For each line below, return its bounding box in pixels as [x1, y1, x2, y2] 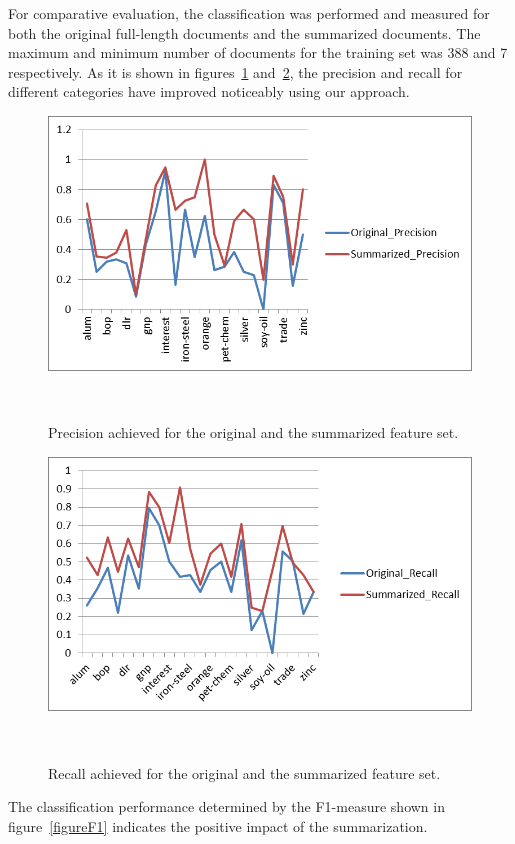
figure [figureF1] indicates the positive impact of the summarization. [8, 815, 428, 836]
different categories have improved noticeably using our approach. [8, 81, 410, 102]
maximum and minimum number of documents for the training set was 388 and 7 [8, 42, 508, 63]
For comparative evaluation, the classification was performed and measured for [8, 3, 490, 23]
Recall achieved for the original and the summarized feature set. [48, 762, 441, 783]
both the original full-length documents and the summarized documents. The [8, 22, 481, 43]
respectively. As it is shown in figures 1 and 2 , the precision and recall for [8, 61, 463, 82]
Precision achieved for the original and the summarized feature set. [48, 422, 459, 442]
